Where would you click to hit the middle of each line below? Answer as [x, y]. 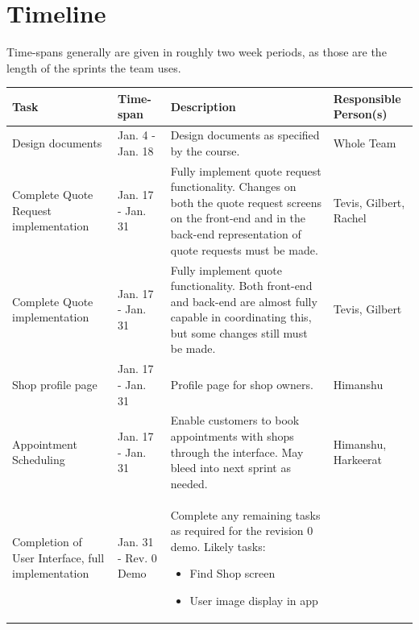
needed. [189, 483]
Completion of [47, 542]
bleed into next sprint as [230, 468]
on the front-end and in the [238, 218]
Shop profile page [55, 384]
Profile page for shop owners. [242, 384]
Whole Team [365, 143]
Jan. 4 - [136, 135]
